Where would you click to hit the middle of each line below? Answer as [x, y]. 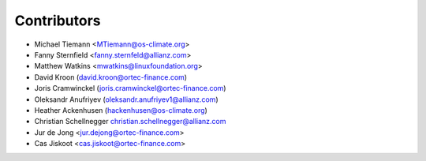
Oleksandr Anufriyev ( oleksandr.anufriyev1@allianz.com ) [126, 99]
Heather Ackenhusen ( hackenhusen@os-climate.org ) [121, 110]
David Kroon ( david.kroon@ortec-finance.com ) [111, 77]
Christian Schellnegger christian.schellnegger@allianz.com [130, 122]
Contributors [58, 21]
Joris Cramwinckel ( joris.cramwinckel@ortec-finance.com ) [130, 88]
